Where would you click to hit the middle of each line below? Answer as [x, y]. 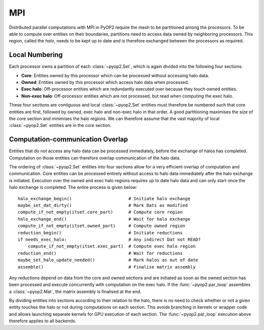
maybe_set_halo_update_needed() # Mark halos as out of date [108, 260]
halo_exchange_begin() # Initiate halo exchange [104, 198]
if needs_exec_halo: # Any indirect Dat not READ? [109, 239]
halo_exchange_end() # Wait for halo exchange [104, 219]
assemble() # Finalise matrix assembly [107, 267]
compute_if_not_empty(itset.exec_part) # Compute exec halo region [111, 246]
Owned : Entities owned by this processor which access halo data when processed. [105, 82]
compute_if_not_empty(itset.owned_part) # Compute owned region [101, 226]
